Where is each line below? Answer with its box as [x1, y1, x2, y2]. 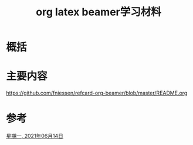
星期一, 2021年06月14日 [6, 133, 63, 140]
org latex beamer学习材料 [36, 5, 161, 19]
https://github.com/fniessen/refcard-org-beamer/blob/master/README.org [6, 89, 188, 97]
